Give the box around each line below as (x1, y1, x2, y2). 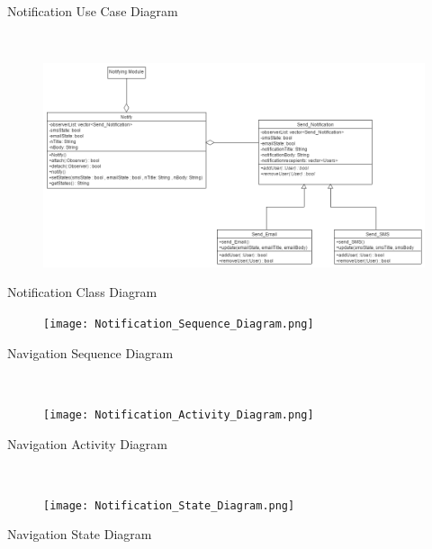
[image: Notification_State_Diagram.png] (43, 499, 295, 512)
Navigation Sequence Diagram (7, 343, 174, 362)
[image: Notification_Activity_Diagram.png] (43, 408, 314, 421)
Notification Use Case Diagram (7, 2, 178, 20)
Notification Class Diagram (7, 283, 157, 301)
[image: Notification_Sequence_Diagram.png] (43, 318, 314, 331)
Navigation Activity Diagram (7, 434, 167, 453)
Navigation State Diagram (7, 525, 152, 544)
